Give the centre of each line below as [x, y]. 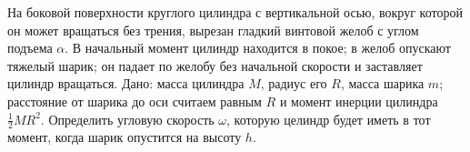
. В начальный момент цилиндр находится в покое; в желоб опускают [258, 48]
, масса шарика [382, 83]
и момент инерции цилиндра [359, 101]
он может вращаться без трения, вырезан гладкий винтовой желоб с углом [213, 30]
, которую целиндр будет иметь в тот [329, 119]
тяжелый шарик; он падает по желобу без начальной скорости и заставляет [215, 65]
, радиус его [294, 83]
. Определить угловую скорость [127, 119]
